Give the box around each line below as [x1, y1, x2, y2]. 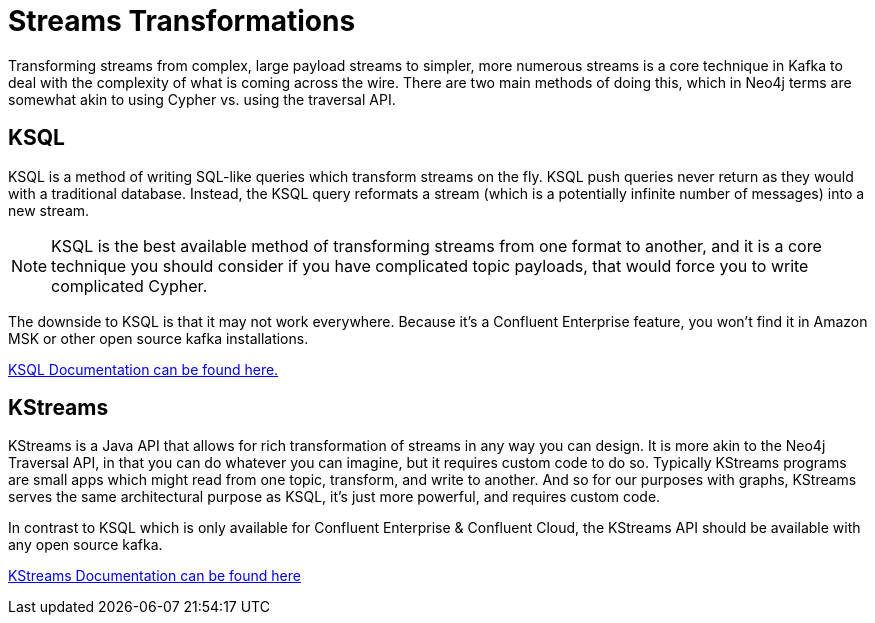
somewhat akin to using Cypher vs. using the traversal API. [8, 90, 396, 108]
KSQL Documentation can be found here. [8, 360, 279, 378]
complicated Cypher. [51, 275, 208, 296]
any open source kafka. [8, 536, 163, 554]
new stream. [8, 201, 90, 219]
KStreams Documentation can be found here [8, 567, 301, 585]
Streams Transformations [8, 4, 356, 38]
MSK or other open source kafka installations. [8, 329, 309, 347]
